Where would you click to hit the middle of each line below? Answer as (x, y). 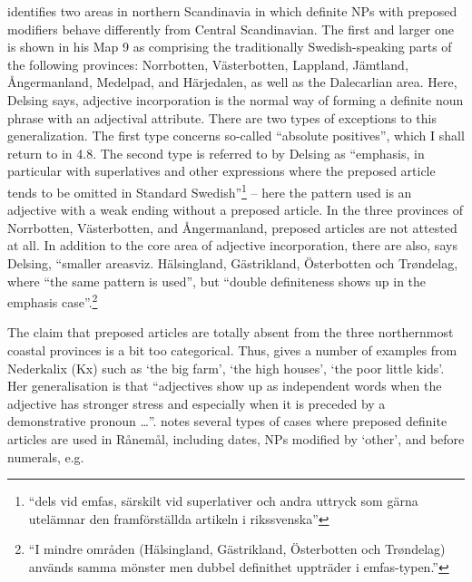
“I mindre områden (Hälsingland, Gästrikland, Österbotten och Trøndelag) (237, 549)
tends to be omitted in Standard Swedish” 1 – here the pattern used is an (210, 190)
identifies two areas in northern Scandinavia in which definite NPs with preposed (232, 11)
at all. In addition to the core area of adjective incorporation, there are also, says (232, 245)
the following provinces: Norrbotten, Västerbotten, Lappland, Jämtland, (208, 64)
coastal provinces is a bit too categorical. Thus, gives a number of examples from (232, 350)
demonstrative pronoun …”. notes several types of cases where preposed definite (227, 421)
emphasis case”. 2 (53, 301)
